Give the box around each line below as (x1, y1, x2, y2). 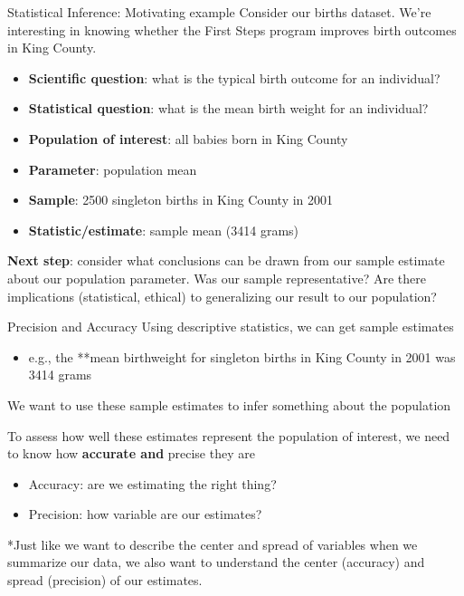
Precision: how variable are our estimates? (28, 505, 262, 524)
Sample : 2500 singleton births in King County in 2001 (28, 190, 334, 209)
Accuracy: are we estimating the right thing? (28, 474, 277, 493)
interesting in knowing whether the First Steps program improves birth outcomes (7, 20, 457, 39)
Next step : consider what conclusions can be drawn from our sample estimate (7, 251, 445, 270)
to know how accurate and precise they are (7, 444, 255, 463)
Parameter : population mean (28, 159, 197, 178)
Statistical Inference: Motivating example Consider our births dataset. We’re (7, 3, 431, 21)
